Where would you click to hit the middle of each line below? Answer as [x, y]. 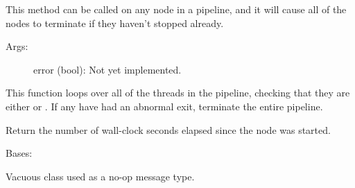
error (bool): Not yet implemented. [107, 69]
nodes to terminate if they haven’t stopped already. [115, 23]
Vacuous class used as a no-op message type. [100, 176]
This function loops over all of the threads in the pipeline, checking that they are [178, 93]
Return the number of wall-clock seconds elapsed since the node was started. [168, 129]
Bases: [19, 153]
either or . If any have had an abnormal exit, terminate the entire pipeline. [164, 106]
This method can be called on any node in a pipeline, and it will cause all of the [176, 9]
